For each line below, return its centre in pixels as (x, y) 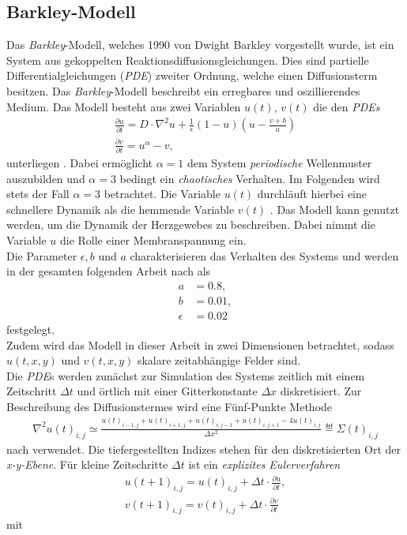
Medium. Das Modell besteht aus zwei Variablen (124, 106)
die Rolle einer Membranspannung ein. (153, 240)
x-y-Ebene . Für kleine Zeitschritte (87, 464)
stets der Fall (38, 194)
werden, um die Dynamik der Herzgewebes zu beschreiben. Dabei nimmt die (191, 224)
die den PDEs (347, 106)
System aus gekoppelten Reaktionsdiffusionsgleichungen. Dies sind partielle (188, 60)
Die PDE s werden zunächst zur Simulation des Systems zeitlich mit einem (186, 375)
